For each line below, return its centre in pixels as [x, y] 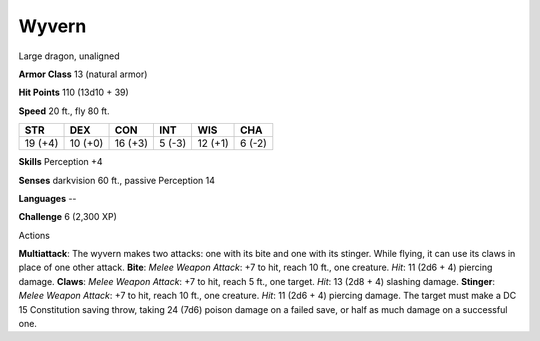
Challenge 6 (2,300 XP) [67, 217]
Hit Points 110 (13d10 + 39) [73, 92]
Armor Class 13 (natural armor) [83, 74]
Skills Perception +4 [61, 162]
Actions [34, 235]
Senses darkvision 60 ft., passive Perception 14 [116, 180]
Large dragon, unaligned [69, 56]
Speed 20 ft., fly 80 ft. [64, 111]
